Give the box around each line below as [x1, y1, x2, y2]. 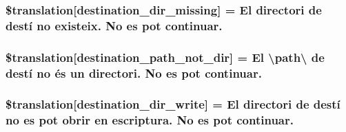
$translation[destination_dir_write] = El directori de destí [6, 96, 340, 113]
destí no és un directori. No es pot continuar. [6, 64, 262, 81]
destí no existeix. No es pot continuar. [6, 16, 223, 34]
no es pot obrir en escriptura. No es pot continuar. [6, 111, 294, 129]
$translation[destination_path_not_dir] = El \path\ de [6, 48, 325, 65]
